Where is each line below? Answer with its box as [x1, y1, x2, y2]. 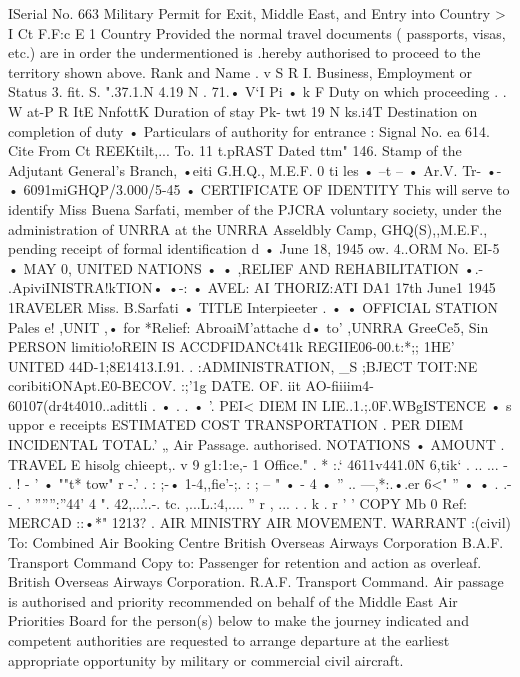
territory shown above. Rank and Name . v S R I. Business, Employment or [8, 61, 473, 82]
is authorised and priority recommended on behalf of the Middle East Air [8, 590, 458, 611]
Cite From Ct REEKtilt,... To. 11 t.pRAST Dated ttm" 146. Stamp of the [8, 140, 462, 161]
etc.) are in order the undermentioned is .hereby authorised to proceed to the [8, 42, 481, 63]
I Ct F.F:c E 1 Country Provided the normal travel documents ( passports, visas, [8, 22, 506, 43]
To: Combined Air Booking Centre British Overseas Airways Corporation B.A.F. [8, 532, 504, 553]
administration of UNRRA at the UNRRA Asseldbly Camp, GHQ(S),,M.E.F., [8, 218, 488, 239]
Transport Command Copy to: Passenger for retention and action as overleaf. [8, 551, 482, 572]
